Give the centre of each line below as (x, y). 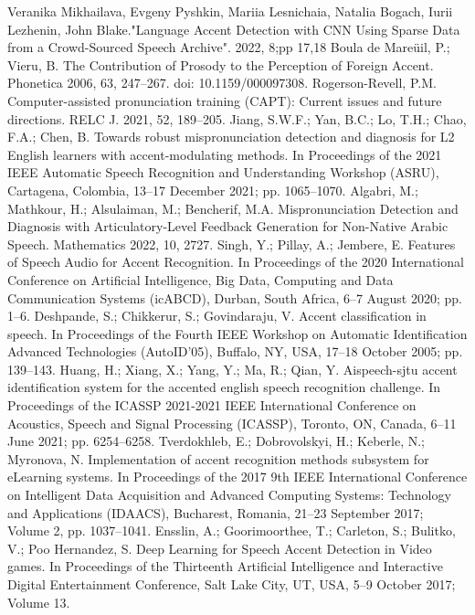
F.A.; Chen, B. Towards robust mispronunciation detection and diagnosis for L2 (231, 137)
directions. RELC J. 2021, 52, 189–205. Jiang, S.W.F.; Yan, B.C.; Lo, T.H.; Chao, (237, 118)
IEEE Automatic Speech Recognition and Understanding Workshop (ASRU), (223, 172)
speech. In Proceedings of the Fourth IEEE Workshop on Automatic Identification (237, 333)
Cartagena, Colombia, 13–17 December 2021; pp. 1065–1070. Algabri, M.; (213, 190)
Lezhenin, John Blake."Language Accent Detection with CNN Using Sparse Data (234, 29)
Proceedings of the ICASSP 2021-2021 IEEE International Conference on (212, 405)
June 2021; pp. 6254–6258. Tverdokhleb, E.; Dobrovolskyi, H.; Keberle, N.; (216, 441)
